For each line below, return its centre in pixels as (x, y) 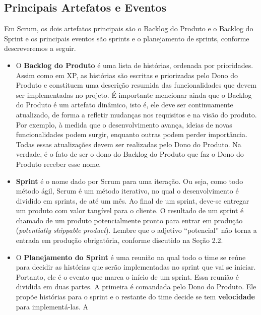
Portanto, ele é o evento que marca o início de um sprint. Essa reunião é (127, 276)
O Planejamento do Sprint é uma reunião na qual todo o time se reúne (131, 257)
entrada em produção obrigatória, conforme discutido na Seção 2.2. (119, 240)
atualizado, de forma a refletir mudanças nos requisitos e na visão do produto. (136, 114)
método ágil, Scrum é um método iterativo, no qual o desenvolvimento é (127, 191)
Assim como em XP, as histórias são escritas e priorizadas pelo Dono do (127, 75)
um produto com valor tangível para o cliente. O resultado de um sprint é (130, 210)
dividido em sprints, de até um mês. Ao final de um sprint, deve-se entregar (133, 200)
